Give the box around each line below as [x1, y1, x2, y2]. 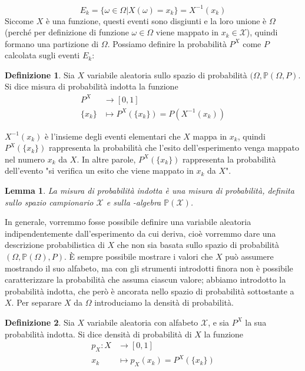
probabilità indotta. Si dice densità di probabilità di [5, 327, 192, 340]
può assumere [225, 250, 274, 262]
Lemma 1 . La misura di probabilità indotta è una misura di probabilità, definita [5, 184, 294, 196]
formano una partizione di [5, 37, 99, 49]
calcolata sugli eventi [5, 49, 80, 61]
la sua [245, 316, 267, 328]
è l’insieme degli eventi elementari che [44, 130, 181, 142]
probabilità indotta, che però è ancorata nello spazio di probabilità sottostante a [5, 284, 294, 297]
